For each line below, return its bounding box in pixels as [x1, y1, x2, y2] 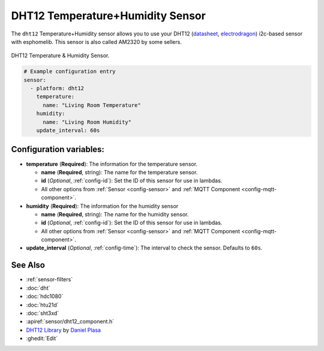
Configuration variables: [11, 144, 105, 154]
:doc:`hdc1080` [26, 293, 64, 300]
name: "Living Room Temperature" [43, 102, 141, 108]
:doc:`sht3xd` [26, 310, 59, 317]
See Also [11, 260, 45, 270]
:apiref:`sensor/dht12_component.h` [26, 318, 115, 325]
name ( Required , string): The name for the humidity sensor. [41, 210, 189, 218]
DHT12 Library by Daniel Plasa [26, 326, 101, 334]
